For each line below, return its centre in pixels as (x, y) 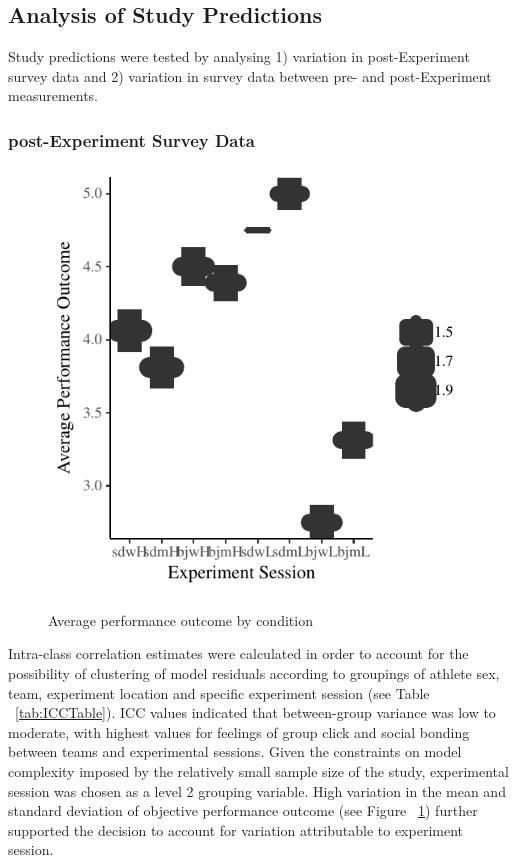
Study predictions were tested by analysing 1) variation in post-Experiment (239, 56)
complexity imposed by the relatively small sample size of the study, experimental (258, 770)
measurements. (53, 95)
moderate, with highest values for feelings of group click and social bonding (239, 731)
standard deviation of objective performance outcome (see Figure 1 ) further (243, 810)
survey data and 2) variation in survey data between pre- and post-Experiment (250, 75)
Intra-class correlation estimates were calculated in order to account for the (238, 653)
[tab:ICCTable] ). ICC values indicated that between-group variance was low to (255, 712)
